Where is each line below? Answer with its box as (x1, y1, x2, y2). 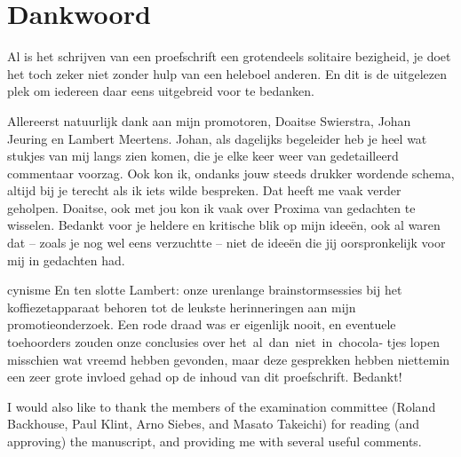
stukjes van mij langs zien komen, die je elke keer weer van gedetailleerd (7, 146, 399, 165)
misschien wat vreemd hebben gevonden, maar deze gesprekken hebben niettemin (7, 350, 450, 368)
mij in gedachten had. (7, 250, 125, 269)
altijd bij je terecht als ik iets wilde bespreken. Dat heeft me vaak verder (7, 181, 401, 200)
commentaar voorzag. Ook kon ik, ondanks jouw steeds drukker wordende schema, (7, 163, 455, 182)
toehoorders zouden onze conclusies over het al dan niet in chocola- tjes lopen (7, 333, 440, 351)
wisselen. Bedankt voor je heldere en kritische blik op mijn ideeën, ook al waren (7, 216, 441, 234)
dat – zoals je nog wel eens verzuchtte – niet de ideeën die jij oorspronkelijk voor (7, 233, 446, 252)
